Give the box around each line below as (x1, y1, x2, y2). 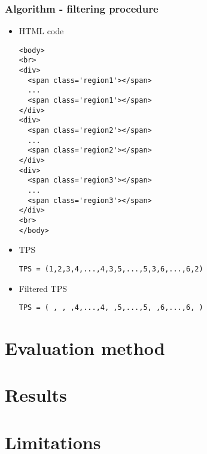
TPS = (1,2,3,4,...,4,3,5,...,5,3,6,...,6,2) (19, 264, 203, 273)
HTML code (19, 25, 64, 37)
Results (5, 383, 67, 407)
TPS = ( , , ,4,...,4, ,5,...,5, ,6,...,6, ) (19, 303, 203, 312)
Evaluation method (5, 335, 165, 360)
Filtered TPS (19, 282, 67, 294)
